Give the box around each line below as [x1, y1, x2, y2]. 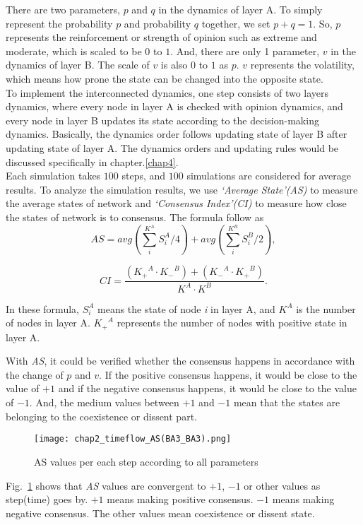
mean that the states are [233, 395, 340, 410]
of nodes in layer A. [6, 315, 90, 330]
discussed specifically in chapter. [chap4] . [6, 154, 179, 169]
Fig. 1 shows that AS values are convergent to [6, 478, 206, 492]
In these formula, [6, 301, 79, 316]
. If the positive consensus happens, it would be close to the [99, 367, 357, 382]
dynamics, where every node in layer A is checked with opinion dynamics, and [6, 99, 343, 114]
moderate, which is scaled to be [6, 43, 142, 58]
